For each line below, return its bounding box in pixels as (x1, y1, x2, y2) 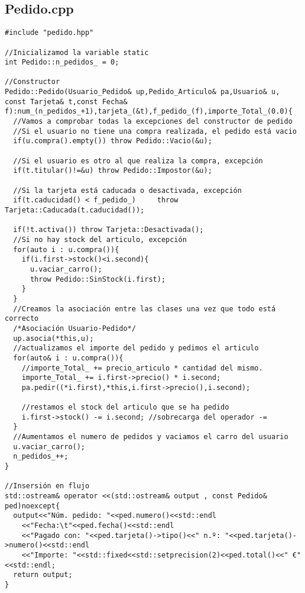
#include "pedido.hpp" (5, 28, 94, 37)
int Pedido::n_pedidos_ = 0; (5, 58, 119, 67)
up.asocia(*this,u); (13, 334, 94, 343)
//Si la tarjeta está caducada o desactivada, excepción (13, 186, 242, 195)
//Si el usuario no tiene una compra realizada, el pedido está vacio (13, 127, 297, 136)
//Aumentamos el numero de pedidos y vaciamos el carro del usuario (13, 433, 288, 441)
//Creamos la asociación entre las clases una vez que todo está (13, 304, 276, 313)
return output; (13, 571, 73, 579)
